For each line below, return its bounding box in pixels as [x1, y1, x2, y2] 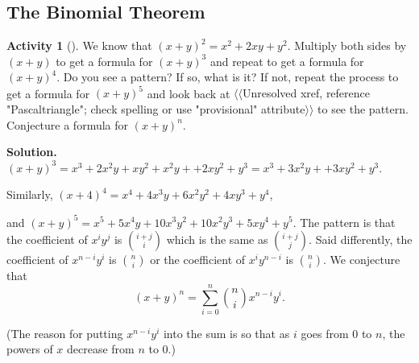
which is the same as [166, 231, 268, 248]
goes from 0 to [301, 324, 372, 341]
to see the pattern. [317, 101, 409, 118]
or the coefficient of [150, 251, 246, 268]
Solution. [6, 143, 57, 160]
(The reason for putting [6, 324, 123, 341]
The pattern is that [300, 213, 396, 230]
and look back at [147, 85, 230, 101]
